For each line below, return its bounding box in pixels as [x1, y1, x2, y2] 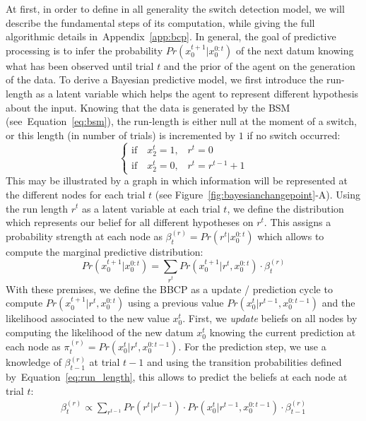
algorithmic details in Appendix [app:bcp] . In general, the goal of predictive [6, 29, 336, 44]
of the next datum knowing [236, 42, 354, 57]
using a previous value [127, 295, 224, 310]
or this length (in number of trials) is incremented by [6, 127, 236, 142]
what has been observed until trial [6, 58, 154, 73]
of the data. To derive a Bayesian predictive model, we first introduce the [6, 72, 324, 87]
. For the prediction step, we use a [178, 339, 326, 354]
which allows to [257, 228, 324, 243]
